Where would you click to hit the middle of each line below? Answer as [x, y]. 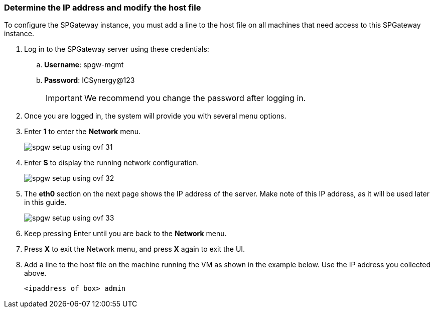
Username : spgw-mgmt [84, 65]
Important [64, 98]
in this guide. [45, 202]
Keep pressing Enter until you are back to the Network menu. [125, 234]
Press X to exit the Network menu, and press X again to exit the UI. [135, 249]
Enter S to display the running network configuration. [112, 163]
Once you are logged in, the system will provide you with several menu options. [155, 116]
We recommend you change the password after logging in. [195, 98]
